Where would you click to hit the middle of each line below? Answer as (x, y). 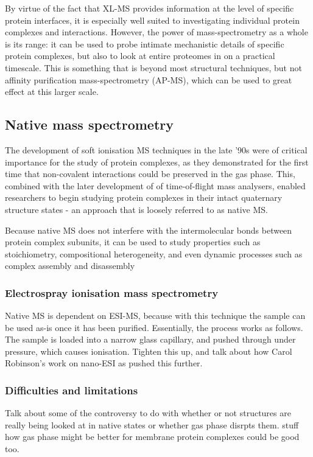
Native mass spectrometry (89, 124)
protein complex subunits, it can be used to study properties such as (133, 242)
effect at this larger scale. (52, 92)
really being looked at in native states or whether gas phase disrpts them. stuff (152, 424)
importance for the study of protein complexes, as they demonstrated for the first (157, 162)
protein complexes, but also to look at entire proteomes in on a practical (140, 56)
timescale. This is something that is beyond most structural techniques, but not (153, 67)
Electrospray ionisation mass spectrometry (112, 292)
